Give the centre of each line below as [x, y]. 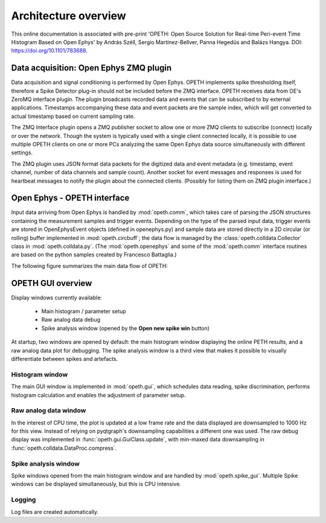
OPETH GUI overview [52, 283]
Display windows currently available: [57, 297]
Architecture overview [69, 16]
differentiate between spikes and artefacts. [65, 359]
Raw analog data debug [71, 320]
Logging [24, 500]
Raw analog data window [49, 411]
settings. [22, 153]
